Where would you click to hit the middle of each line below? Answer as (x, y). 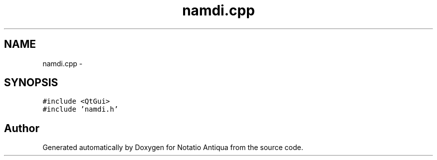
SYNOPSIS (31, 83)
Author (22, 128)
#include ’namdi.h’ (81, 109)
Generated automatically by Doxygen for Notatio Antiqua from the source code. (173, 148)
